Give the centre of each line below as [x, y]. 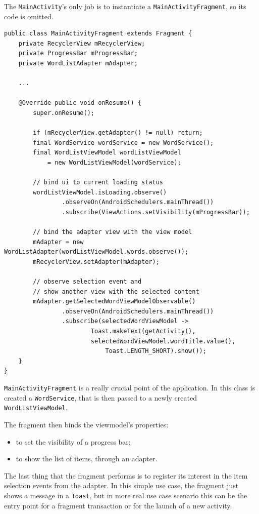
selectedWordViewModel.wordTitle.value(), [163, 341]
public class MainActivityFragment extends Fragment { [98, 34]
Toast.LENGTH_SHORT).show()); [156, 351]
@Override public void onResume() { [80, 103]
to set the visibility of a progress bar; [73, 441]
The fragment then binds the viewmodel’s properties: [86, 424]
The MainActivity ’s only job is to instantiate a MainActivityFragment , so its [125, 6]
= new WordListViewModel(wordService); [114, 162]
